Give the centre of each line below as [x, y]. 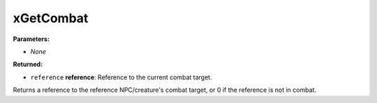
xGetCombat [51, 18]
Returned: [28, 64]
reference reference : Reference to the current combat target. [121, 77]
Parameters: [31, 39]
